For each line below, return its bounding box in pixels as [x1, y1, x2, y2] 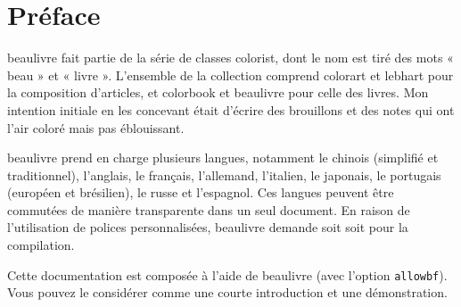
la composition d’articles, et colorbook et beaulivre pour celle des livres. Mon [7, 83, 429, 102]
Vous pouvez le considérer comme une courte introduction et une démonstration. [7, 283, 448, 302]
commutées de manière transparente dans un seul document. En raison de [7, 200, 410, 219]
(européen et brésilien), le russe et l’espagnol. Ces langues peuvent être [7, 183, 394, 202]
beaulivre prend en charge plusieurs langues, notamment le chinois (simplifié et [7, 148, 439, 167]
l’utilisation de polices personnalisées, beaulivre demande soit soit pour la [7, 218, 408, 236]
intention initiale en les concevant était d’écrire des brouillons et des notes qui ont [7, 100, 455, 119]
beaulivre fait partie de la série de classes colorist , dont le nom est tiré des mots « [7, 48, 454, 67]
